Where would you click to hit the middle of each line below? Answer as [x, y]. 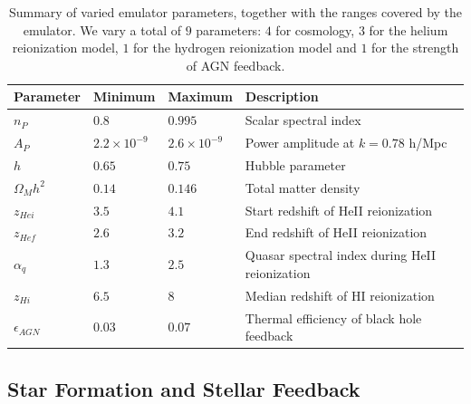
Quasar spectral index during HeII [341, 255]
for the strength [415, 48]
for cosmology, [315, 29]
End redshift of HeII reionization [336, 232]
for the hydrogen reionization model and [245, 48]
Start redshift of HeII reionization [339, 210]
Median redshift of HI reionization [340, 295]
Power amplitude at [300, 143]
